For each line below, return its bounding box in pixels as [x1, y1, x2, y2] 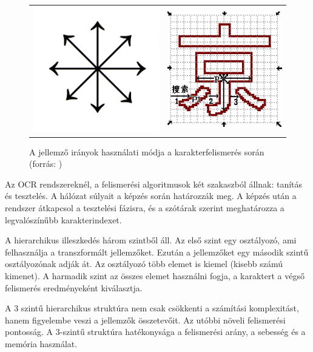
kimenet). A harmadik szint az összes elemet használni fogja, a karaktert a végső [5, 269, 305, 282]
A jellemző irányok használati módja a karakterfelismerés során [29, 145, 264, 158]
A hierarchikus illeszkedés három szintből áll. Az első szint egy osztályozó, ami [5, 234, 297, 246]
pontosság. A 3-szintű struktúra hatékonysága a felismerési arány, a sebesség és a [5, 325, 306, 338]
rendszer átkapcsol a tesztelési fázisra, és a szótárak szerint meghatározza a [5, 201, 284, 214]
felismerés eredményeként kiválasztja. [5, 281, 143, 294]
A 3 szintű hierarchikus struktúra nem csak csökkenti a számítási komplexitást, [5, 302, 299, 314]
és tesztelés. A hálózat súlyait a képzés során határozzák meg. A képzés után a [5, 189, 297, 202]
